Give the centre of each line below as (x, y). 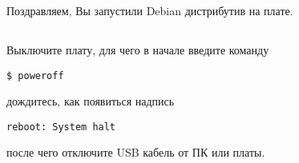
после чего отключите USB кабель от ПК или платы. (136, 152)
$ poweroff (35, 76)
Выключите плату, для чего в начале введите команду (138, 49)
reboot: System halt (61, 127)
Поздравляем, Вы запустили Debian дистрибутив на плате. (150, 10)
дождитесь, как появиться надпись (91, 101)
